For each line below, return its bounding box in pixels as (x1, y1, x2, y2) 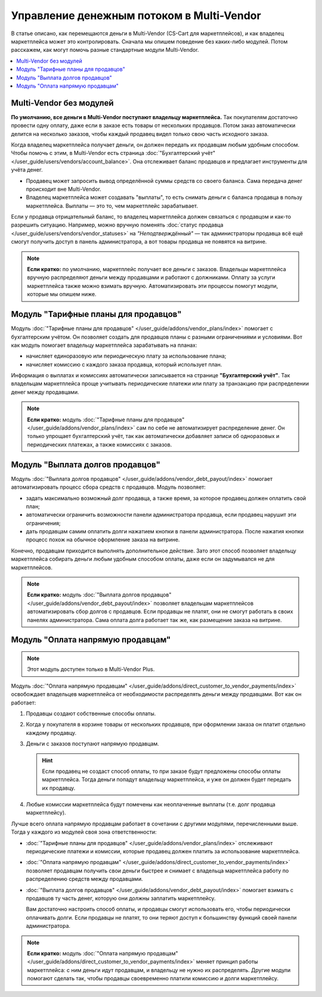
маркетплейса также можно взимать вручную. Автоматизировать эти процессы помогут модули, (27, 282, 278, 289)
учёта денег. (11, 166, 43, 173)
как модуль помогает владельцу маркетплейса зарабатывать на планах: (11, 341, 197, 349)
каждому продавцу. (26, 729, 77, 736)
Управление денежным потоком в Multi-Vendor (11, 9, 262, 22)
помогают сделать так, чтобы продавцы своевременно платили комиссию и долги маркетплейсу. (27, 975, 279, 982)
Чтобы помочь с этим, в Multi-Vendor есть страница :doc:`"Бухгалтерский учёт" (11, 150, 216, 157)
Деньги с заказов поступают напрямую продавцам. (26, 740, 159, 747)
